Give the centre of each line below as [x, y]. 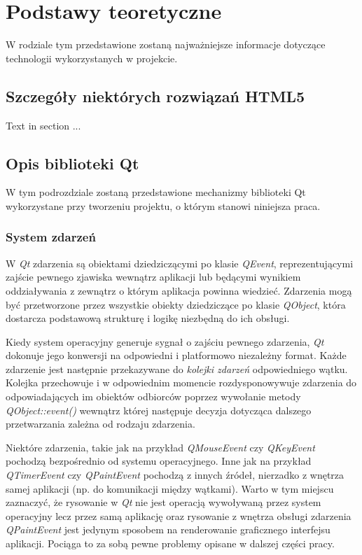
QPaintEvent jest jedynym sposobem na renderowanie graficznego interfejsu [168, 529]
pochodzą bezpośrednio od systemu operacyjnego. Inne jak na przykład [159, 461]
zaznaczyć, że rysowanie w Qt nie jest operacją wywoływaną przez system [163, 502]
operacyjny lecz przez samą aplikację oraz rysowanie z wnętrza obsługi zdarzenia [179, 515]
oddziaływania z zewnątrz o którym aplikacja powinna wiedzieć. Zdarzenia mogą [179, 290]
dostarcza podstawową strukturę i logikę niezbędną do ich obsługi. [148, 318]
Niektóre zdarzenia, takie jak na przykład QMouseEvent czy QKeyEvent [160, 447]
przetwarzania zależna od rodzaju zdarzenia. [100, 424]
